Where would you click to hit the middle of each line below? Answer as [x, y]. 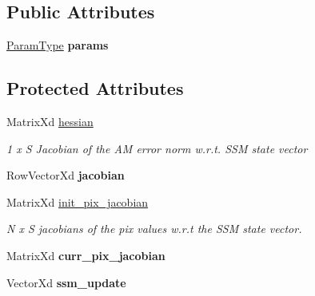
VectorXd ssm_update [66, 282]
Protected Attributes [95, 88]
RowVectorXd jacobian [66, 175]
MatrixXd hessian [50, 121]
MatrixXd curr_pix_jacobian [86, 255]
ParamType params [58, 45]
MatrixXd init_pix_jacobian [78, 201]
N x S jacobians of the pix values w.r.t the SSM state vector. [154, 229]
